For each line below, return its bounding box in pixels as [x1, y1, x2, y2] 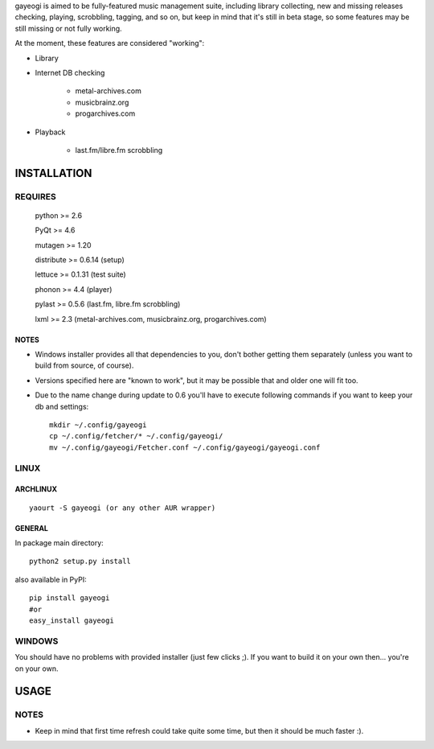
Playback [35, 127, 66, 137]
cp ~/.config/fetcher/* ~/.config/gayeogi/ [49, 431, 223, 441]
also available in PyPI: [14, 574, 88, 584]
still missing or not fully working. [14, 23, 122, 33]
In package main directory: [14, 538, 104, 548]
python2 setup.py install [29, 557, 132, 566]
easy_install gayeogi [29, 616, 114, 625]
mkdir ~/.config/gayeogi [49, 420, 147, 430]
